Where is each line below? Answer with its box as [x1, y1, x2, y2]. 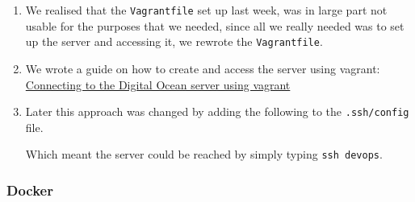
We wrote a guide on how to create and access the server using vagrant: [25, 60, 380, 76]
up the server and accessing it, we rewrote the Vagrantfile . [25, 33, 323, 50]
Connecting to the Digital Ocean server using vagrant [25, 76, 291, 93]
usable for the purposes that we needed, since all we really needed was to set [25, 17, 405, 34]
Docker [6, 179, 53, 200]
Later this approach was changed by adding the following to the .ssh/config [25, 103, 409, 120]
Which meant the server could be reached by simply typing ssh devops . [25, 146, 383, 163]
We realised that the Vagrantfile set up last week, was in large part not [25, 2, 388, 18]
